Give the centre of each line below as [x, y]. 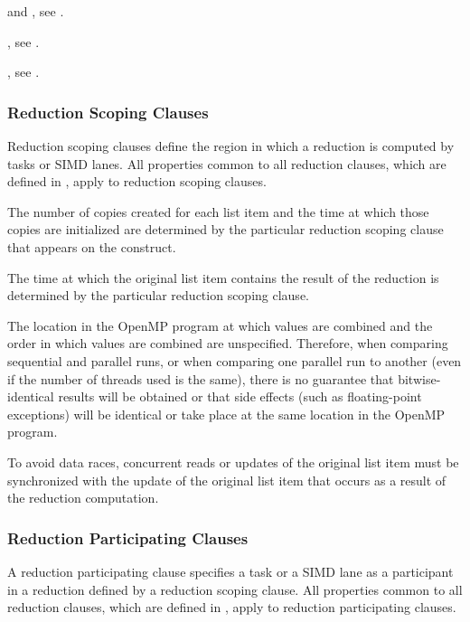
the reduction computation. [83, 498]
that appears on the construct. [92, 246]
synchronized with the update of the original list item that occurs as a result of [227, 480]
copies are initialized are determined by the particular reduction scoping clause [226, 229]
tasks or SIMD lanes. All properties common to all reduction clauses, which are [227, 163]
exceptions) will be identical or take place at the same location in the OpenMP [226, 414]
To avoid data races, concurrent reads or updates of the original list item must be [233, 462]
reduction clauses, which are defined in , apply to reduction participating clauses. [232, 607]
